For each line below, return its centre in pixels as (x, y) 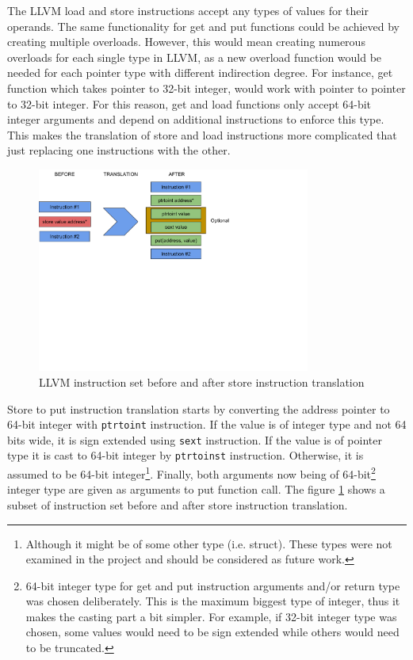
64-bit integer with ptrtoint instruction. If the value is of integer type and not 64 (207, 424)
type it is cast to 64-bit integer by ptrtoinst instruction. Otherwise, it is (185, 455)
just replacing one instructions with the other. (119, 150)
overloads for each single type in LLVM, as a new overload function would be (195, 57)
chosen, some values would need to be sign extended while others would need (212, 632)
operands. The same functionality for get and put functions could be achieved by (204, 26)
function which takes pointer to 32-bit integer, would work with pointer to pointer (206, 88)
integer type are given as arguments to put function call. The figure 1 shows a (196, 489)
